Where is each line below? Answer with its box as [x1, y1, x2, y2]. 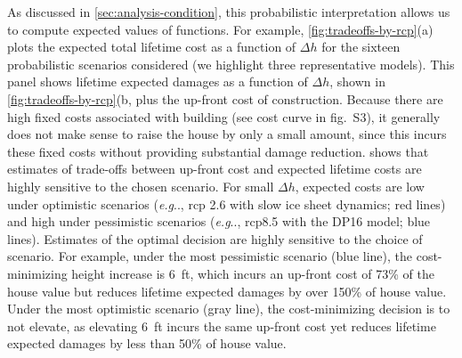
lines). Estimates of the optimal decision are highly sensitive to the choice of [7, 229, 423, 248]
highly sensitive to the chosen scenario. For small [7, 176, 274, 195]
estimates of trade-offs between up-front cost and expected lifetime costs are [7, 159, 422, 178]
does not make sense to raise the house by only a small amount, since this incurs [7, 125, 447, 143]
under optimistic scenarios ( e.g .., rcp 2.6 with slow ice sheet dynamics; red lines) [7, 194, 446, 213]
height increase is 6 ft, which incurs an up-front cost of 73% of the [71, 264, 434, 282]
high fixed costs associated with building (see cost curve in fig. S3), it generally [7, 107, 441, 126]
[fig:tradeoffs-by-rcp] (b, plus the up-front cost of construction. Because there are [7, 89, 443, 108]
